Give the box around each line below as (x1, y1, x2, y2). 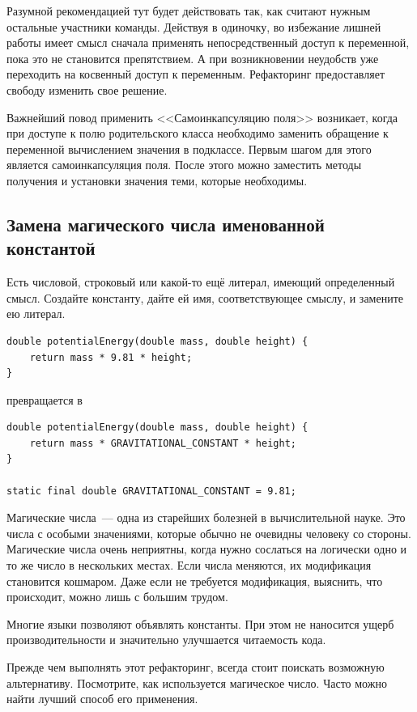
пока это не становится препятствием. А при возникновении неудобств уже (6, 49, 379, 66)
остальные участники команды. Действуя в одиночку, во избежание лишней (6, 18, 381, 35)
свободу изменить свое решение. (6, 81, 168, 98)
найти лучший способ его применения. (6, 690, 198, 707)
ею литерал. (6, 305, 66, 322)
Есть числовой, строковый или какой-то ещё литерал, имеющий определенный (6, 273, 395, 290)
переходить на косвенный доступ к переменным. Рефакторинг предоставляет (6, 66, 385, 83)
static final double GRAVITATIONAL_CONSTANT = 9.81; (6, 485, 296, 497)
